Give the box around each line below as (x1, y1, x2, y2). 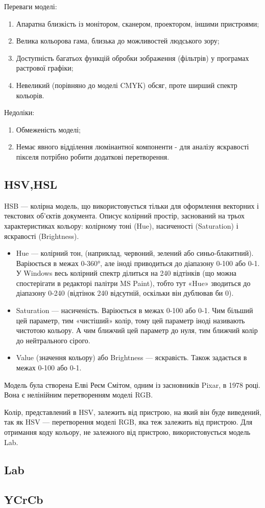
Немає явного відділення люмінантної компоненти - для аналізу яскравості (16, 141, 249, 152)
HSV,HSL (4, 176, 58, 192)
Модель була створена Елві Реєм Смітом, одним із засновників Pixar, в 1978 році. (4, 379, 260, 390)
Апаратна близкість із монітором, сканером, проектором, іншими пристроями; (16, 18, 259, 29)
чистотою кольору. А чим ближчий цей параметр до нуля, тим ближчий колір (16, 325, 258, 336)
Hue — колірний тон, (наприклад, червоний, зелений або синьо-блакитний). (16, 248, 254, 258)
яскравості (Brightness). (4, 230, 79, 241)
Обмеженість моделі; (16, 124, 81, 135)
